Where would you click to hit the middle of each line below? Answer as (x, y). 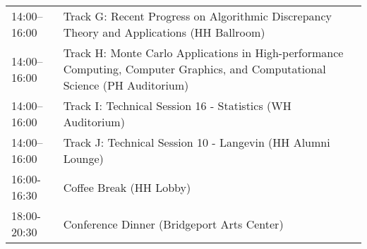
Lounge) (83, 158)
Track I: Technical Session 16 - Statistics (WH (177, 105)
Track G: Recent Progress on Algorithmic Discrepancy (198, 16)
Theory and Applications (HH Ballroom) (164, 32)
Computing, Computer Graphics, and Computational (194, 69)
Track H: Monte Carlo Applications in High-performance (203, 53)
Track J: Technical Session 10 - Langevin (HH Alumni (197, 142)
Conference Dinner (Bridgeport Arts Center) (173, 224)
